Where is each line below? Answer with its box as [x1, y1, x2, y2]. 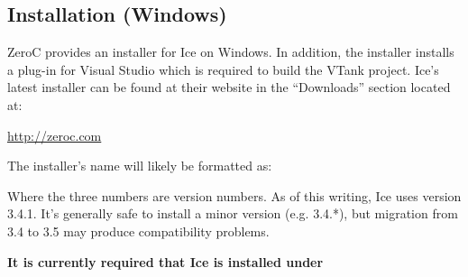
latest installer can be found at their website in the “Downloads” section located [7, 78, 451, 97]
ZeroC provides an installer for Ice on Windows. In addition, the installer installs [7, 42, 454, 61]
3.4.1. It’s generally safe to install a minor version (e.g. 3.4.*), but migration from [7, 204, 458, 223]
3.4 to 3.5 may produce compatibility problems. [7, 221, 270, 240]
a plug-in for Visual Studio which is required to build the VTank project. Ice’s [7, 60, 439, 78]
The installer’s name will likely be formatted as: [7, 156, 272, 175]
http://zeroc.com [7, 125, 102, 144]
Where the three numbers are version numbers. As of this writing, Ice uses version [7, 186, 462, 205]
